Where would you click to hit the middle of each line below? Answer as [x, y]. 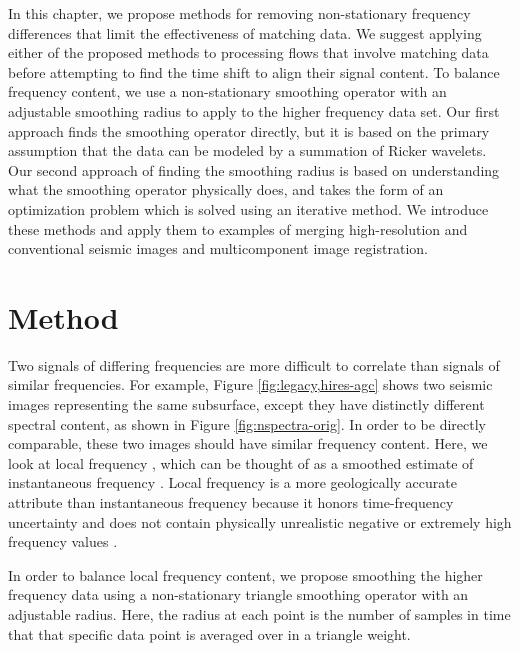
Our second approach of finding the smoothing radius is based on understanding [254, 169]
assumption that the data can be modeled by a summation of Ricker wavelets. [247, 150]
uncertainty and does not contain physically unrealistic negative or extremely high [260, 521]
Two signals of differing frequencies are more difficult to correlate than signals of [254, 364]
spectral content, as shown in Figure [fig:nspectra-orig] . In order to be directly [247, 423]
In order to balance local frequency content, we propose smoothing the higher [245, 574]
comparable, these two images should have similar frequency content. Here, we [248, 443]
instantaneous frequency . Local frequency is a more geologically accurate [232, 482]
